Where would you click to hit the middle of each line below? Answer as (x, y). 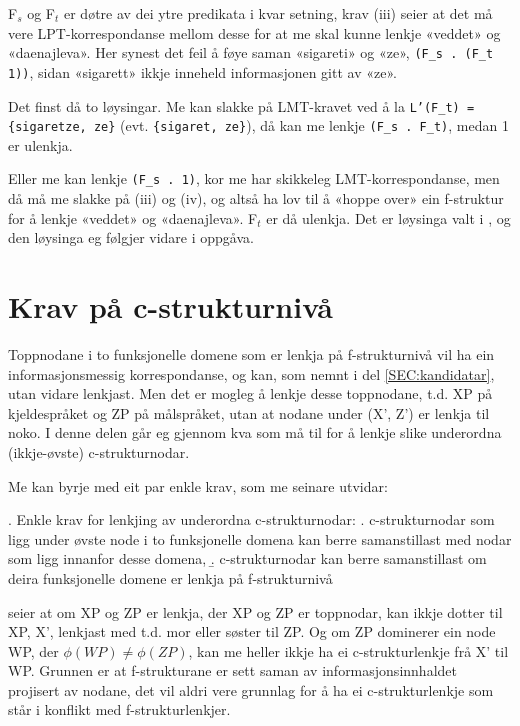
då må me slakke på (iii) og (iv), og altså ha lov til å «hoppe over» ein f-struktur (256, 198)
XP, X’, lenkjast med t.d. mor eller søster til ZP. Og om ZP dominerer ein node (252, 631)
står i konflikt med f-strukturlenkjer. (119, 709)
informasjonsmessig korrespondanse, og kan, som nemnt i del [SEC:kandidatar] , (251, 373)
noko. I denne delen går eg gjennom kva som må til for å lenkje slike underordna (255, 432)
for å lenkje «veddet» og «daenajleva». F (133, 217)
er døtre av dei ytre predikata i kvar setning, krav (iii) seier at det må (278, 13)
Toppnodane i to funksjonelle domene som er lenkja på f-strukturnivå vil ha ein (251, 353)
